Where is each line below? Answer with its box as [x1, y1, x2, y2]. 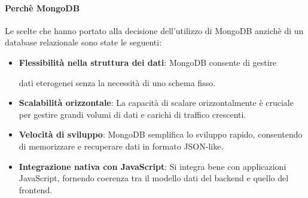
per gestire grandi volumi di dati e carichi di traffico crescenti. [19, 108, 246, 120]
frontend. [19, 183, 53, 196]
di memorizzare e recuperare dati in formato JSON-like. [19, 139, 224, 152]
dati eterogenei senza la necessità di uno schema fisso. [19, 76, 216, 89]
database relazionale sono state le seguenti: [5, 36, 162, 48]
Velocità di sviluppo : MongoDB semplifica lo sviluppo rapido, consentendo [19, 128, 303, 141]
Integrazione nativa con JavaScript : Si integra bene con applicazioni [19, 160, 286, 172]
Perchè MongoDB [5, 1, 80, 14]
